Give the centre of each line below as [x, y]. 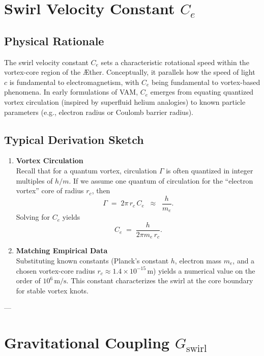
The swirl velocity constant [46, 62]
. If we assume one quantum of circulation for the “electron [161, 180]
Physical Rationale [54, 40]
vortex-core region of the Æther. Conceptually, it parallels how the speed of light [130, 72]
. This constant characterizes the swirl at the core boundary [160, 280]
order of [28, 280]
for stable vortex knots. [52, 290]
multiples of [34, 180]
